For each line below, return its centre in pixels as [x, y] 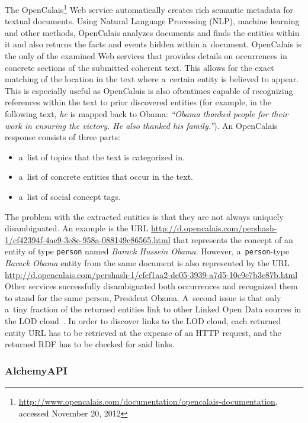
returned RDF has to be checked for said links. [90, 344]
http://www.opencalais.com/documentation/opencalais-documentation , [148, 401]
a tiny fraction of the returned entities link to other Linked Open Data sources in [153, 309]
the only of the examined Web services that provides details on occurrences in [146, 56]
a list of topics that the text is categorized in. [102, 156]
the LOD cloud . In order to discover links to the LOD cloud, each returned [143, 320]
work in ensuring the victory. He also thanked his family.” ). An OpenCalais [141, 125]
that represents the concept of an [233, 239]
